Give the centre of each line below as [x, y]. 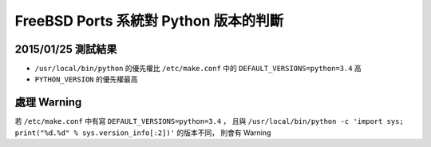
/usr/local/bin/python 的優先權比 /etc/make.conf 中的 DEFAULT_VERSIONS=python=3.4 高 [198, 69]
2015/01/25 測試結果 [66, 49]
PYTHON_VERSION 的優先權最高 [86, 79]
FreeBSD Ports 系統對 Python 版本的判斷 [149, 21]
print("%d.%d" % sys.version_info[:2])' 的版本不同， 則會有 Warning [143, 133]
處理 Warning [48, 103]
